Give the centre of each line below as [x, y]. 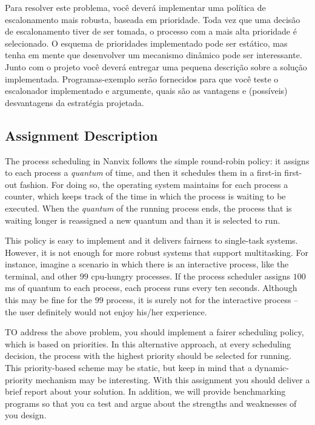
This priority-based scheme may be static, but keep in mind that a [128, 368]
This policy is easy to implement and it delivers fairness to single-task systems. [151, 240]
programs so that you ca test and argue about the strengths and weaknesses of [151, 403]
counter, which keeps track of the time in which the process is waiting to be [145, 196]
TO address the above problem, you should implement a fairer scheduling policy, [154, 332]
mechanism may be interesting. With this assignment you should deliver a [173, 379]
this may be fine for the [49, 300]
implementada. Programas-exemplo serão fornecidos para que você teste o [142, 79]
